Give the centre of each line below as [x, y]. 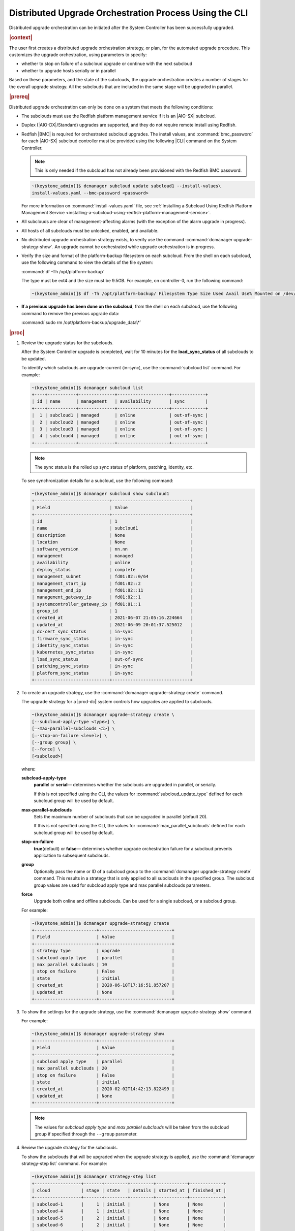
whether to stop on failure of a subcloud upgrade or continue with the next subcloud [107, 64]
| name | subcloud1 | [112, 528]
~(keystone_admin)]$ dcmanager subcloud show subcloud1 [101, 494]
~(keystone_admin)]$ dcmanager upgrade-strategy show [98, 1034]
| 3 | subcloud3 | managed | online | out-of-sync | [120, 429]
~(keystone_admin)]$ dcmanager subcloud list [88, 388]
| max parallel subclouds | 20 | [103, 1068]
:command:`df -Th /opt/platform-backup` [63, 271]
